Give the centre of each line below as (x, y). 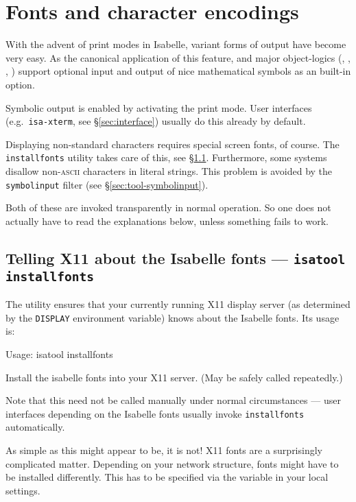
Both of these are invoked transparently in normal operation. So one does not (168, 207)
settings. (23, 490)
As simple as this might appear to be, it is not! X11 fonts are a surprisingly (164, 450)
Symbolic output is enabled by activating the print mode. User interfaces (159, 107)
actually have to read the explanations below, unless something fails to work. (167, 220)
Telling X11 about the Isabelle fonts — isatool (176, 258)
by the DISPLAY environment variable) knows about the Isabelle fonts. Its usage (173, 317)
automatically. (35, 427)
